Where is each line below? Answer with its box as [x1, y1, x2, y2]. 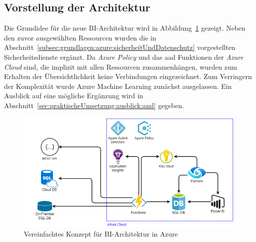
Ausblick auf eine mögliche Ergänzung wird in [4, 90, 144, 101]
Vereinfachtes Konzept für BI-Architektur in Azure [24, 228, 178, 239]
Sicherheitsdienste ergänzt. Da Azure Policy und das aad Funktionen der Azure [4, 51, 244, 62]
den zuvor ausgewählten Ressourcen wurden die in [4, 32, 156, 42]
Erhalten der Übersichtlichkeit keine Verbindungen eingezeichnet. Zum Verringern [4, 71, 252, 81]
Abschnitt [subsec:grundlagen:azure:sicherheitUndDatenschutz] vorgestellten [4, 42, 236, 52]
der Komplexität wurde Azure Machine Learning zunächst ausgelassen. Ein [4, 81, 232, 91]
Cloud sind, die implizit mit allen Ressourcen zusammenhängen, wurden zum [4, 61, 237, 72]
